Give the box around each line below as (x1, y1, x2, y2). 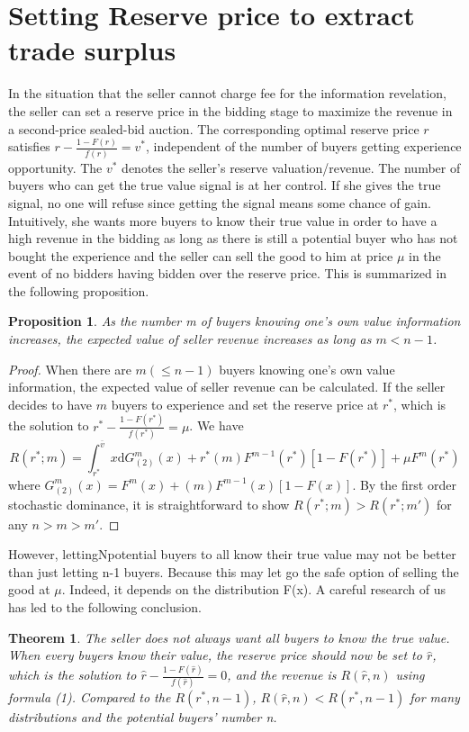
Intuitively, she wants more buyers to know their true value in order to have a (8, 211, 437, 230)
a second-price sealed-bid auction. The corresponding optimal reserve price (8, 119, 419, 138)
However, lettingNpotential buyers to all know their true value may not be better (8, 545, 456, 564)
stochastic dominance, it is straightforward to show (8, 494, 290, 513)
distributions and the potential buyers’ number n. (8, 708, 277, 727)
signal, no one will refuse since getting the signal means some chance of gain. (8, 193, 431, 212)
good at (8, 580, 50, 599)
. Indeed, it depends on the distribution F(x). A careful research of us (61, 580, 446, 599)
